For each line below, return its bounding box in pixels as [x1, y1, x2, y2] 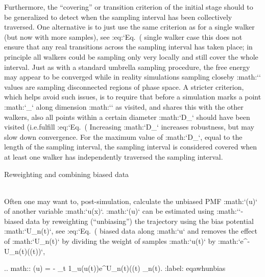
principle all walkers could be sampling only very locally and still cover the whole [4, 51, 258, 62]
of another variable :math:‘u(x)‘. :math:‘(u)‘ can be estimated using [4, 206, 214, 216]
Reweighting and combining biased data [4, 168, 129, 179]
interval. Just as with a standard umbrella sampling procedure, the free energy [4, 61, 250, 72]
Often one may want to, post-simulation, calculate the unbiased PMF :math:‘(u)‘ [4, 195, 258, 206]
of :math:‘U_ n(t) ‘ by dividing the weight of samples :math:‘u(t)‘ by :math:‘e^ [4, 236, 248, 246]
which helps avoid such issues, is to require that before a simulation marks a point [4, 91, 261, 102]
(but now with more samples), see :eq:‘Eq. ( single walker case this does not [4, 31, 243, 42]
